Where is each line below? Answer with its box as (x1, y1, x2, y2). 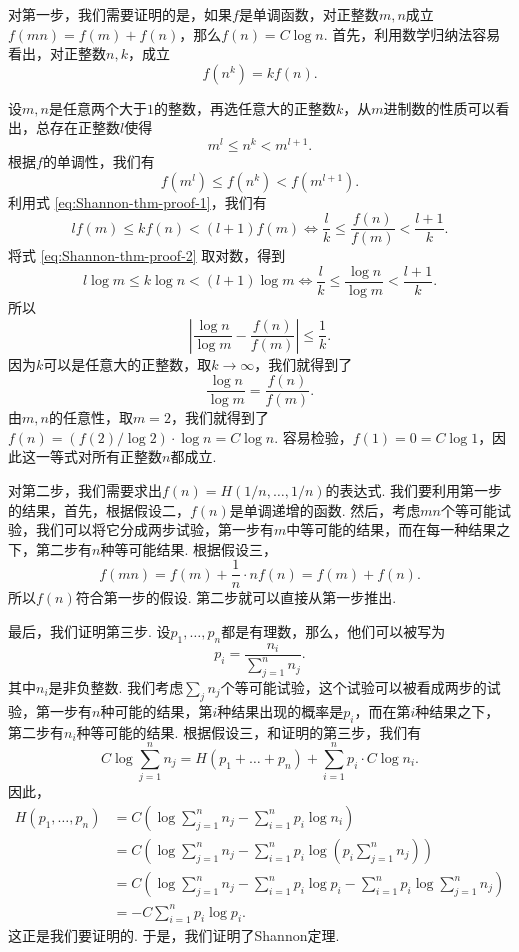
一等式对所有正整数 (35, 446, 162, 467)
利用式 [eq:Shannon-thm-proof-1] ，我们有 (8, 191, 267, 212)
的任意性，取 (48, 407, 133, 428)
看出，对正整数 (8, 43, 106, 64)
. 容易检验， (274, 426, 353, 447)
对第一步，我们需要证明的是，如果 (8, 4, 232, 24)
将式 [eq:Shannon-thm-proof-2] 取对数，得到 (8, 245, 286, 266)
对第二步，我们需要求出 (8, 479, 162, 500)
